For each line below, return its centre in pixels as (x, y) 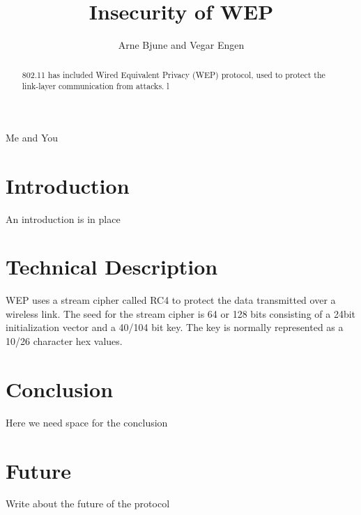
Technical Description (112, 267)
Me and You (32, 137)
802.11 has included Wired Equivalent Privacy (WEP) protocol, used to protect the (174, 74)
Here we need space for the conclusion (87, 422)
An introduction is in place (63, 218)
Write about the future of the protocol (88, 504)
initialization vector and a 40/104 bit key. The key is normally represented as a (175, 327)
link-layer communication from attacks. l (95, 86)
